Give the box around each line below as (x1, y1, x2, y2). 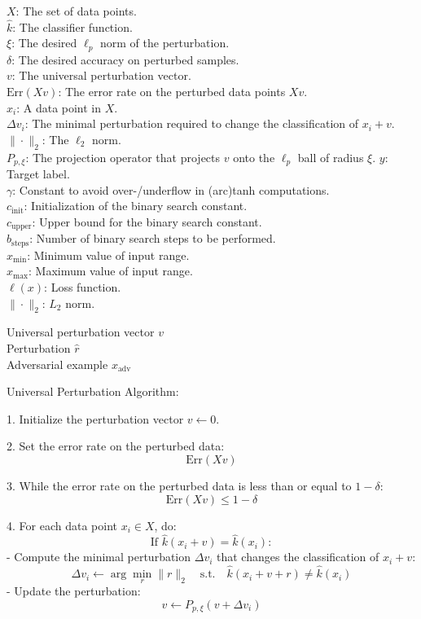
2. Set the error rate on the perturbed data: (7, 437, 225, 454)
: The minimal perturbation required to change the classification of (24, 115, 359, 132)
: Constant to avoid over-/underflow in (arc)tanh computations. (12, 181, 330, 198)
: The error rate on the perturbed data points (58, 83, 286, 100)
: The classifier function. (12, 18, 133, 35)
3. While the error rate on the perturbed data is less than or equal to (7, 476, 352, 494)
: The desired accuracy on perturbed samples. (11, 50, 239, 68)
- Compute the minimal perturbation (7, 548, 191, 565)
